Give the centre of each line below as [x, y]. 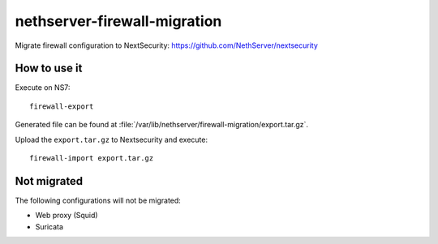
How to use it [49, 68]
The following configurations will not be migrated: [98, 200]
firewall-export [62, 106]
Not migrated [49, 181]
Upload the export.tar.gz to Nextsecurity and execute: [112, 139]
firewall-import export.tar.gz [92, 158]
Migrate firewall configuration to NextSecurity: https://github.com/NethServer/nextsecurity [166, 45]
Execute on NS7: [43, 88]
